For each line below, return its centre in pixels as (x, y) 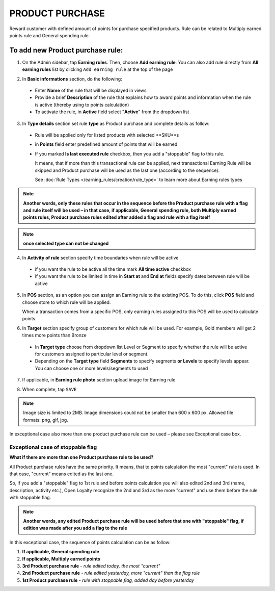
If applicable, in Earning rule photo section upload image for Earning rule (99, 380)
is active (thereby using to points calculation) (82, 105)
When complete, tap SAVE (49, 389)
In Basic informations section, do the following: (72, 79)
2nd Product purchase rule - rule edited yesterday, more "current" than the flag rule (111, 573)
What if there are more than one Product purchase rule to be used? (81, 457)
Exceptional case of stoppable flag (53, 447)
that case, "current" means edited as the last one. (62, 474)
